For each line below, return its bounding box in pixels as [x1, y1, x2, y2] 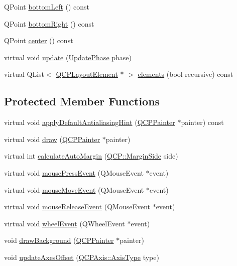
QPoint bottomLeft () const [4, 2, 90, 12]
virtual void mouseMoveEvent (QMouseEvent [4, 184, 144, 195]
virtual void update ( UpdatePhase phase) [4, 52, 132, 62]
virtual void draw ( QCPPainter [4, 134, 100, 144]
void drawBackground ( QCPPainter [4, 235, 114, 245]
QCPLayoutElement [56, 69, 118, 79]
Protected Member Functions [4, 93, 160, 109]
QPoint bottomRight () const [4, 18, 94, 29]
